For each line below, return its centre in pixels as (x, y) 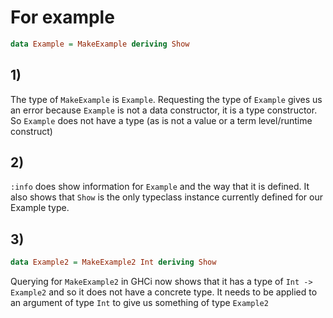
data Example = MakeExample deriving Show (100, 44)
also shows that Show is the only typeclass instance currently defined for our (166, 197)
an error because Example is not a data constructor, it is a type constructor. (164, 110)
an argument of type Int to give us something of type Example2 (139, 303)
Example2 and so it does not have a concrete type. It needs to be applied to (164, 292)
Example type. (40, 208)
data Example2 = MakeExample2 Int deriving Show (113, 262)
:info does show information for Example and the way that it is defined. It (160, 187)
